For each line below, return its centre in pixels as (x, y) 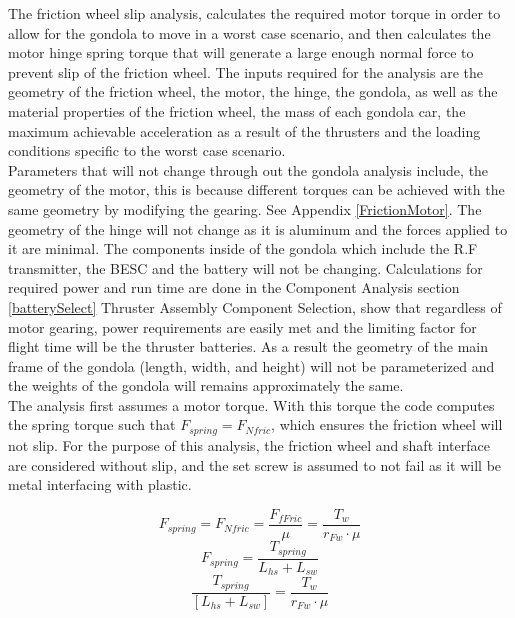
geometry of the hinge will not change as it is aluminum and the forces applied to (258, 228)
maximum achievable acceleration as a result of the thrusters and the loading (244, 130)
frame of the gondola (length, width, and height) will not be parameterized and (251, 365)
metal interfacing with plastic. (100, 484)
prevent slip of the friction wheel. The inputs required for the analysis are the (246, 71)
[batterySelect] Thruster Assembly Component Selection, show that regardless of (255, 306)
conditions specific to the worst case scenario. (147, 150)
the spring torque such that (92, 424)
